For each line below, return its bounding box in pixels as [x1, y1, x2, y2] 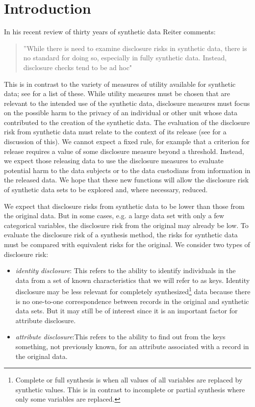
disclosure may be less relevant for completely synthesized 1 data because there [15, 285, 251, 297]
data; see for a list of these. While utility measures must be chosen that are [4, 88, 230, 99]
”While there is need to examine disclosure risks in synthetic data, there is [23, 43, 247, 53]
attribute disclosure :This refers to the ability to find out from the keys [15, 331, 226, 342]
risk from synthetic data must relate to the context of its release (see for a [4, 127, 227, 137]
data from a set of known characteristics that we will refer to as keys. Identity [15, 275, 250, 285]
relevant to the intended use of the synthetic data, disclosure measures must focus [4, 98, 250, 108]
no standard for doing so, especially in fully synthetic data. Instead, [23, 52, 227, 63]
